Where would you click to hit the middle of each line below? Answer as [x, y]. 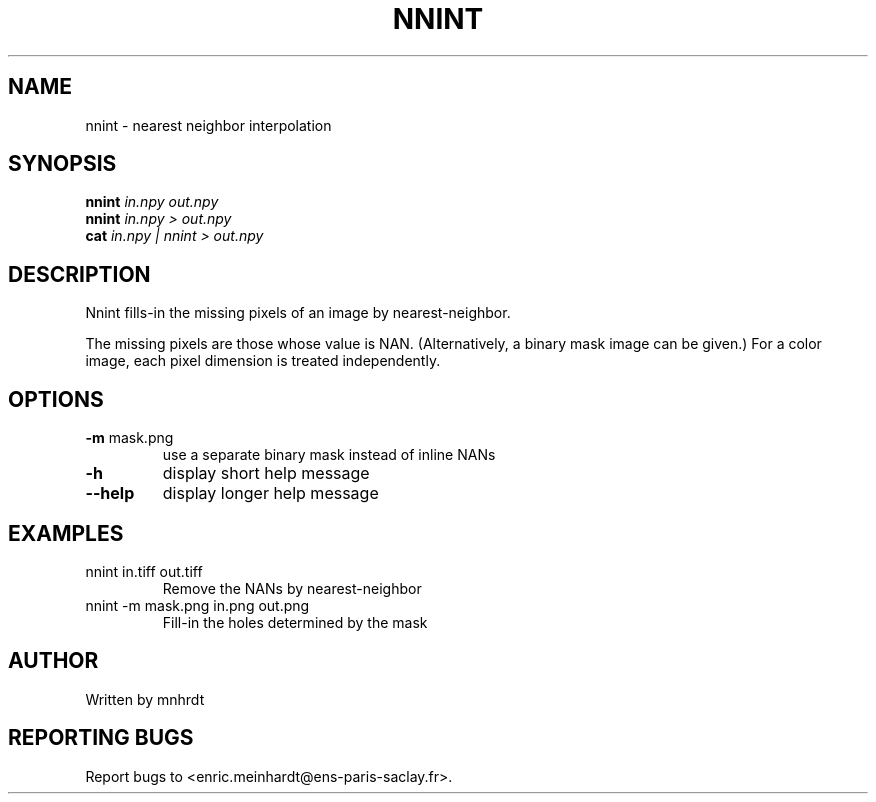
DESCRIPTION [79, 274]
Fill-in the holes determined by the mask [295, 622]
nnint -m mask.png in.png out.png [197, 605]
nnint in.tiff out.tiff [144, 571]
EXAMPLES [66, 533]
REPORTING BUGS [101, 738]
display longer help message [270, 493]
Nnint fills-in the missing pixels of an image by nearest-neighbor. [298, 313]
